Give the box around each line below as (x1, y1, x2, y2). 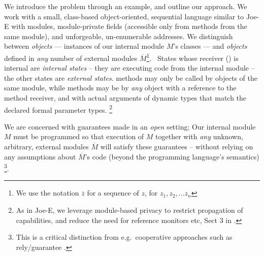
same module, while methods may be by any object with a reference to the (4, 82, 237, 93)
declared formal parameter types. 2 (4, 103, 112, 115)
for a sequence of (87, 187, 139, 198)
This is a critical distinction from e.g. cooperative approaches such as (16, 232, 233, 242)
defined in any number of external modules (4, 52, 138, 63)
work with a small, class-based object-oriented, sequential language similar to (4, 11, 244, 21)
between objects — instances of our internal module (4, 41, 164, 51)
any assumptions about (4, 151, 76, 162)
